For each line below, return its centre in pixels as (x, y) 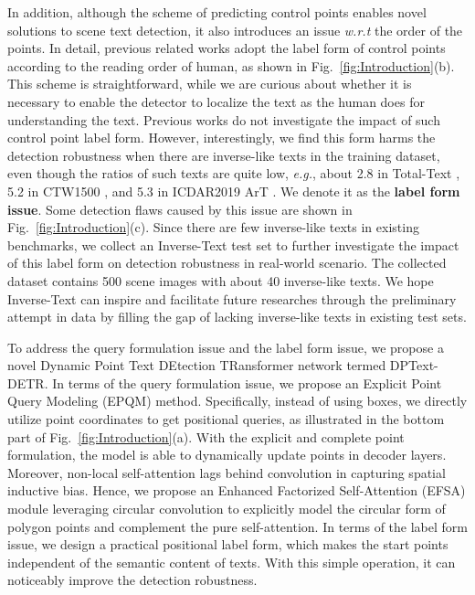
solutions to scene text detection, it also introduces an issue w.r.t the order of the (235, 30)
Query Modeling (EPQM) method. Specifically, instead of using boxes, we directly (237, 401)
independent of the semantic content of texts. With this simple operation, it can (232, 562)
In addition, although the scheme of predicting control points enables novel (217, 12)
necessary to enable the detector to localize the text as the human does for (216, 101)
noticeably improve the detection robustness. (132, 580)
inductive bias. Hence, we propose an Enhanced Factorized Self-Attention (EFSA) (237, 490)
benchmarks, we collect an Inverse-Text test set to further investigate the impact (233, 244)
